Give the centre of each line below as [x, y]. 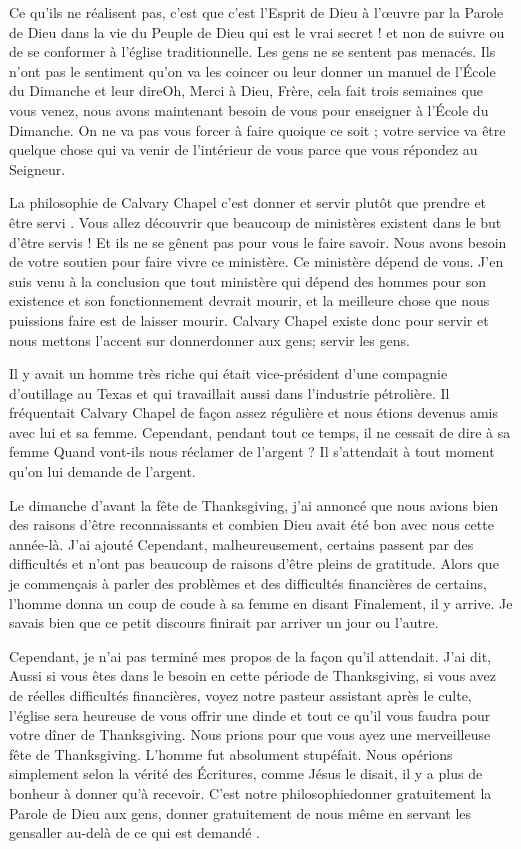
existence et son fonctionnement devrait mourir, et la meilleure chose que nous [249, 300]
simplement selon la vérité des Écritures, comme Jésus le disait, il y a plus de [246, 773]
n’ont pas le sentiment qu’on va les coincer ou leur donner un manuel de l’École [252, 70]
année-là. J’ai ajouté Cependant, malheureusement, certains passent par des [241, 543]
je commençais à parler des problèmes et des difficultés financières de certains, [248, 583]
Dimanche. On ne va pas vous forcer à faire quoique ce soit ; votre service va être [257, 129]
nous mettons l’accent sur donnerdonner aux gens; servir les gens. [209, 339]
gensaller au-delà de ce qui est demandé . [134, 832]
